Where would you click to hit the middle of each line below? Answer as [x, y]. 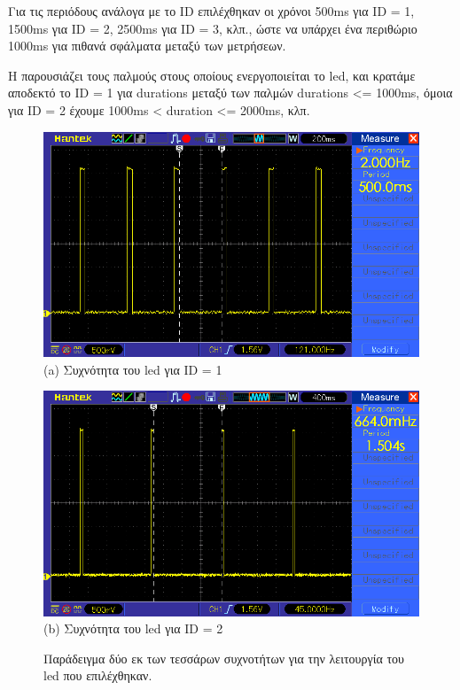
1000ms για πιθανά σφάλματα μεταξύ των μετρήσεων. [147, 46]
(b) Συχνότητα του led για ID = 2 [133, 628]
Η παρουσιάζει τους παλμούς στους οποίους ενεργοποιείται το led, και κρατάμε [212, 75]
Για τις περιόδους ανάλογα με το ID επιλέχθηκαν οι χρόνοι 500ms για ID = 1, [211, 11]
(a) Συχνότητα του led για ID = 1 [133, 369]
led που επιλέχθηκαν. [98, 675]
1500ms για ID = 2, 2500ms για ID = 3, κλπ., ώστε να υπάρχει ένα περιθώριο [213, 28]
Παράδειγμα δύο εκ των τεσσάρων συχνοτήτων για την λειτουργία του [224, 658]
